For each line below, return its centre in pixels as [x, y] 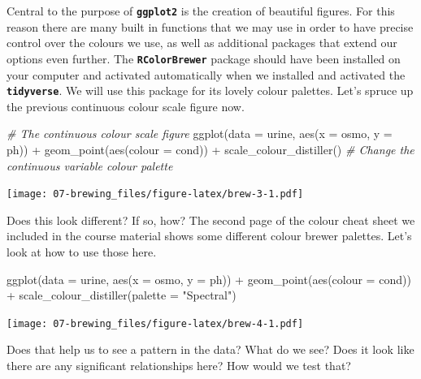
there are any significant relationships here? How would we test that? [179, 365]
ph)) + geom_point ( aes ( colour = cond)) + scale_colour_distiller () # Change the [210, 149]
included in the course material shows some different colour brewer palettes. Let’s [209, 236]
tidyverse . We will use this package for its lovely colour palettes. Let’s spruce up [210, 90]
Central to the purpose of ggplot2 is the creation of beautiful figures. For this [201, 11]
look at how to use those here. [82, 251]
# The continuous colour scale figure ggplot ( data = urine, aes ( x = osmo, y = [200, 134]
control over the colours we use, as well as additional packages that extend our [202, 43]
